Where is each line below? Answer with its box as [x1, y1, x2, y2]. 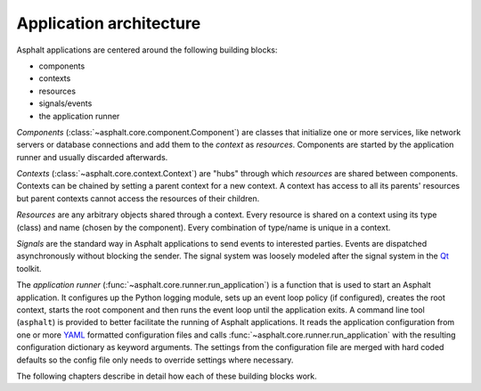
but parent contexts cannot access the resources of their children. [16, 192, 260, 204]
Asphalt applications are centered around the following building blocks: [16, 45, 278, 55]
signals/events [38, 98, 93, 109]
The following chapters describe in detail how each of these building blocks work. [16, 371, 317, 381]
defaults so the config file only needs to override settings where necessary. [16, 354, 294, 365]
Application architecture [16, 13, 201, 33]
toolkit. [16, 263, 42, 273]
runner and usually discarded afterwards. [16, 151, 168, 162]
